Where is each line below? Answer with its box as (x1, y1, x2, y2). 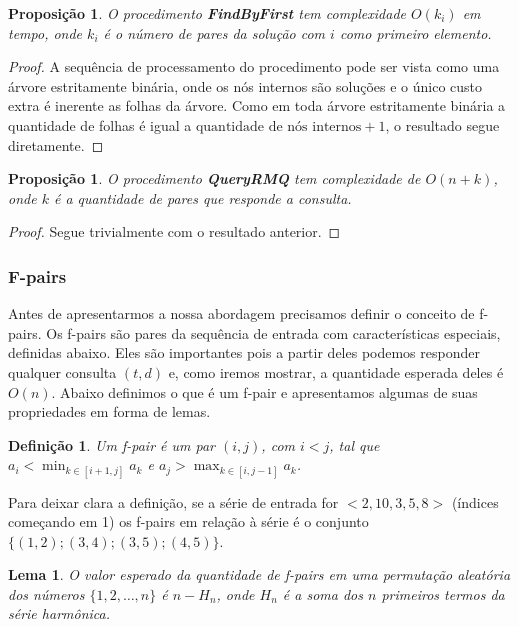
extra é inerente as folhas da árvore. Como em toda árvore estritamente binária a (8, 95, 506, 116)
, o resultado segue (385, 114, 500, 135)
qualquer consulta (8, 361, 117, 382)
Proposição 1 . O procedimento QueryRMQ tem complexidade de (8, 168, 421, 189)
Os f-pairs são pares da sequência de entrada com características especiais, (46, 322, 501, 343)
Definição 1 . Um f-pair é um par (8, 434, 216, 455)
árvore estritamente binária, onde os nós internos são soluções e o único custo (8, 75, 483, 96)
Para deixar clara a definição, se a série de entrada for (8, 491, 339, 512)
